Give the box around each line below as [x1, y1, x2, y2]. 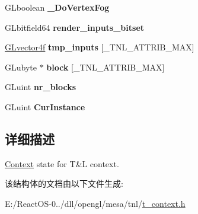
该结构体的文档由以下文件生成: [5, 177, 123, 190]
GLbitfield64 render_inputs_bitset [5, 21, 145, 33]
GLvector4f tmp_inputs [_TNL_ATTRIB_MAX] [5, 41, 194, 53]
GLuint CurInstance [5, 100, 85, 113]
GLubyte [5, 60, 37, 73]
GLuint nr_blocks [5, 81, 76, 93]
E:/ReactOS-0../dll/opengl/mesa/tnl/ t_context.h [5, 197, 186, 209]
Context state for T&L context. [5, 157, 119, 170]
